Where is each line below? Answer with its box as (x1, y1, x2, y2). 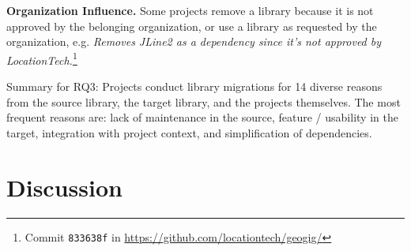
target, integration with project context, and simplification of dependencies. (6, 124, 372, 140)
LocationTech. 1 (6, 49, 77, 68)
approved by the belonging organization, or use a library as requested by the (6, 17, 377, 34)
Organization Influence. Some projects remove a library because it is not (6, 2, 374, 18)
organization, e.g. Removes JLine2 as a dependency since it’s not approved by (6, 33, 382, 50)
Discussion (6, 170, 123, 203)
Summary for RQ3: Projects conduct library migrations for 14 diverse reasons (6, 78, 383, 95)
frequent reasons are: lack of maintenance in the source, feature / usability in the (6, 109, 398, 126)
